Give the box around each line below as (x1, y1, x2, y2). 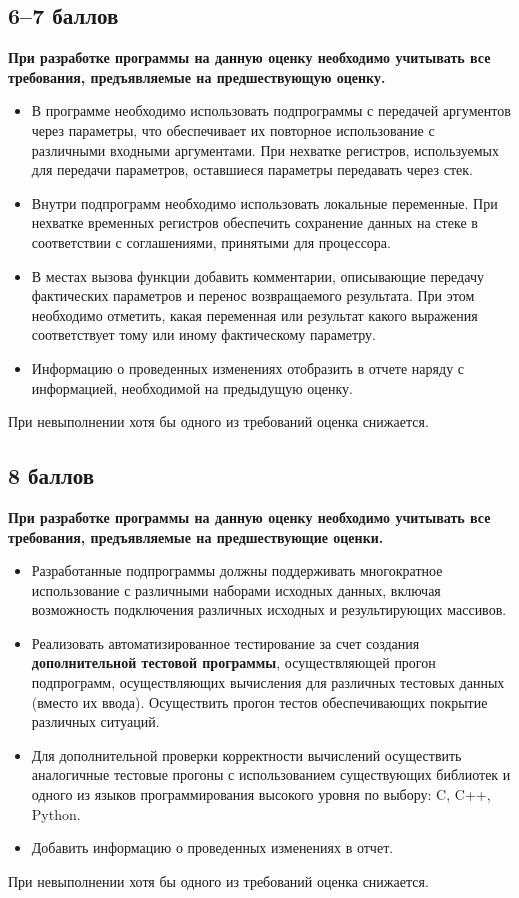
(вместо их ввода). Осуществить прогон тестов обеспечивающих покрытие (31, 691, 488, 712)
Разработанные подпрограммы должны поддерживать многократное (31, 560, 443, 581)
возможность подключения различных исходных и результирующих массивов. (31, 599, 507, 620)
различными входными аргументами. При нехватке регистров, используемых (31, 139, 499, 160)
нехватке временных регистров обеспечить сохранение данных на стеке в (31, 212, 478, 233)
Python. (31, 803, 81, 824)
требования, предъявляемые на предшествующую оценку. (8, 66, 386, 87)
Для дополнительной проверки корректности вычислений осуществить (31, 744, 462, 765)
